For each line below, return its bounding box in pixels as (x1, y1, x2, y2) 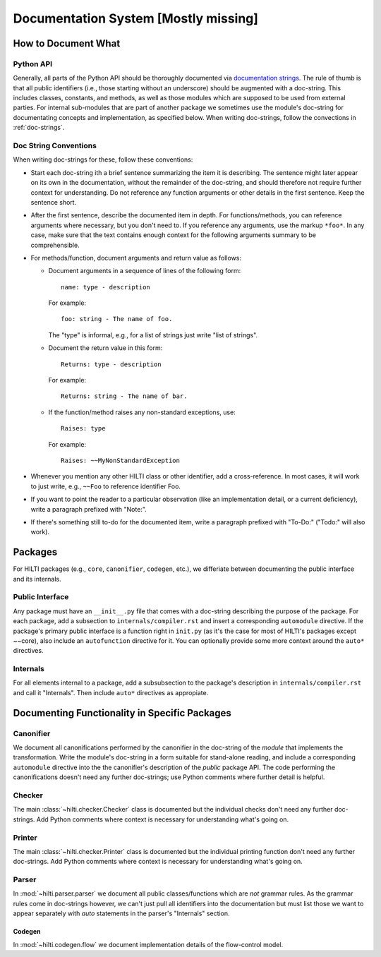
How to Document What (13, 37, 121, 49)
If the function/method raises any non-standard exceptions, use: (48, 408, 236, 416)
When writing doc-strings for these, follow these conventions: (13, 155, 193, 164)
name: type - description (61, 283, 151, 291)
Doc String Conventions (13, 141, 97, 151)
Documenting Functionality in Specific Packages (13, 706, 232, 719)
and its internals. (13, 574, 61, 583)
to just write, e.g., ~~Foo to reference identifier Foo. (30, 482, 181, 490)
